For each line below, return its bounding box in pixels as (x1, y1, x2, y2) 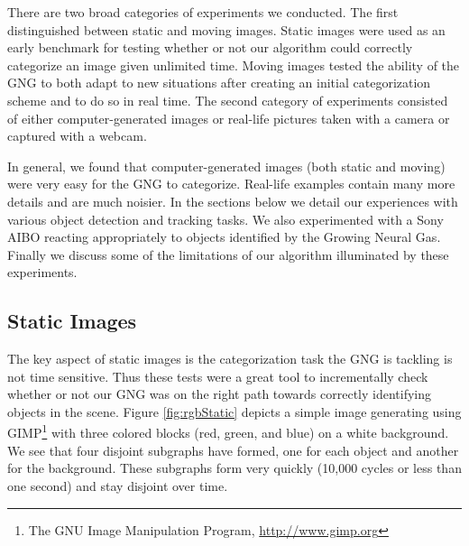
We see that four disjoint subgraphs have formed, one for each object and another (7, 440, 459, 459)
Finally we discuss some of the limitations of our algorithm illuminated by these (7, 245, 449, 264)
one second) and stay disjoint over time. (7, 476, 228, 495)
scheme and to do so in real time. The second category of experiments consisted (7, 90, 448, 109)
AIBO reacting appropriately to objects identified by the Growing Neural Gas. (7, 227, 441, 246)
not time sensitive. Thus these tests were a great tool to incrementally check (7, 366, 428, 385)
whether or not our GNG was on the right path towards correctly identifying (7, 384, 432, 403)
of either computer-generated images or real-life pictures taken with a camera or (7, 108, 450, 127)
